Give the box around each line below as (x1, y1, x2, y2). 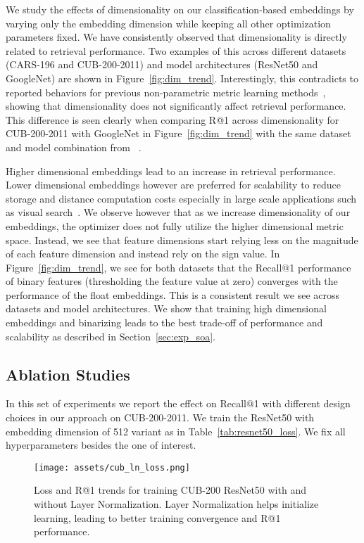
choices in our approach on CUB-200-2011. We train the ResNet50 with (6, 410, 315, 425)
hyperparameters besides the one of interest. (6, 437, 196, 452)
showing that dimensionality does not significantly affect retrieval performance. (6, 98, 346, 113)
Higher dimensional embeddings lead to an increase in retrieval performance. (6, 163, 336, 178)
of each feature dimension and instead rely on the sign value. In (6, 246, 280, 261)
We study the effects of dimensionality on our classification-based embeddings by (6, 2, 354, 16)
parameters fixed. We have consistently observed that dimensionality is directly (6, 30, 347, 44)
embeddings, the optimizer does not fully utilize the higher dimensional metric (6, 218, 344, 233)
